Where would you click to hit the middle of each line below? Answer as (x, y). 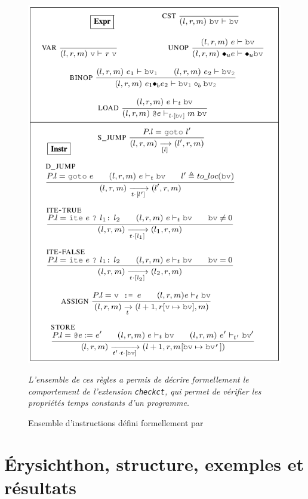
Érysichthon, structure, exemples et (154, 463)
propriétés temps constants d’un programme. (109, 403)
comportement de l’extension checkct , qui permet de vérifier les (145, 391)
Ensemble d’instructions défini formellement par (116, 423)
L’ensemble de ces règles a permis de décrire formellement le (138, 379)
